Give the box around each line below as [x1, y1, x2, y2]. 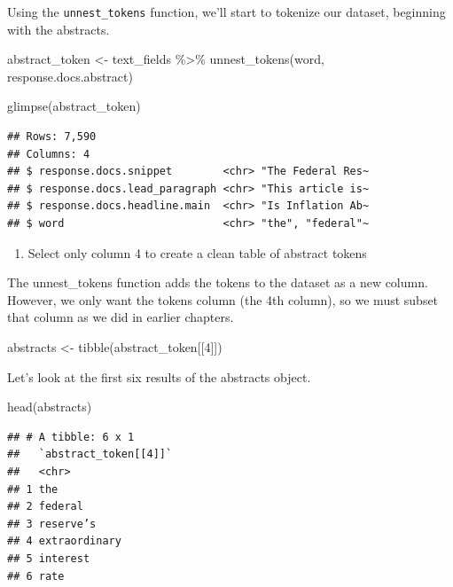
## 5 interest [7, 552, 90, 565]
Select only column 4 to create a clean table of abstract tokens [27, 243, 367, 262]
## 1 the [7, 482, 59, 496]
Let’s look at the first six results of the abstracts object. [7, 367, 311, 386]
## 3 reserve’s [7, 517, 97, 530]
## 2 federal [7, 500, 83, 513]
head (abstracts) [7, 397, 92, 416]
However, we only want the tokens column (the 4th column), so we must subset [7, 290, 439, 309]
